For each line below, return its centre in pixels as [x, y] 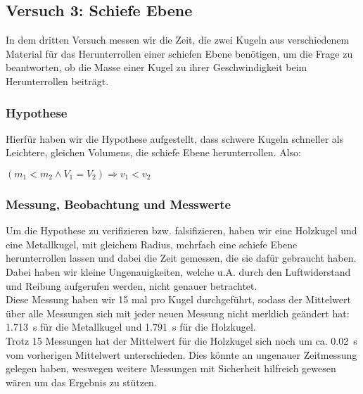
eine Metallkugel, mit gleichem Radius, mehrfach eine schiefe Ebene [152, 244]
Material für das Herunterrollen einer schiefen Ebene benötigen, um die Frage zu [179, 53]
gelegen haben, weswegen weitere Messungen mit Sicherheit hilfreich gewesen [171, 368]
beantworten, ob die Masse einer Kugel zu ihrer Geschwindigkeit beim [157, 67]
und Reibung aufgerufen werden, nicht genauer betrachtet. [132, 285]
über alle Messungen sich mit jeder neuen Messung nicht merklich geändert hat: [178, 313]
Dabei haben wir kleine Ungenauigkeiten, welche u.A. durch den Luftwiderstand [178, 271]
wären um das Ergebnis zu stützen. [81, 382]
